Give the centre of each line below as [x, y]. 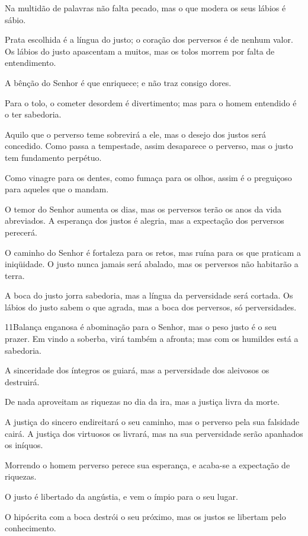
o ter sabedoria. [33, 114]
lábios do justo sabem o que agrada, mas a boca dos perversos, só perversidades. [151, 307]
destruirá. [22, 381]
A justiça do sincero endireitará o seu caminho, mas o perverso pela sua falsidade [152, 422]
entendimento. [31, 63]
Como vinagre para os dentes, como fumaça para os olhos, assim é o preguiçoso [148, 177]
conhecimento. [31, 528]
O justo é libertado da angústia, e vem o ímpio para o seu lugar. [121, 496]
